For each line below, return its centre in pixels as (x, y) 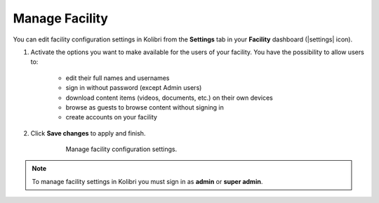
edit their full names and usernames (118, 78)
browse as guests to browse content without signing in (145, 107)
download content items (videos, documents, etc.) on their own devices (169, 98)
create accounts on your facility (112, 117)
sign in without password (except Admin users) (134, 88)
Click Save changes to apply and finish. (88, 133)
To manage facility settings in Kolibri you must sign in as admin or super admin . (147, 181)
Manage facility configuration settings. (121, 149)
